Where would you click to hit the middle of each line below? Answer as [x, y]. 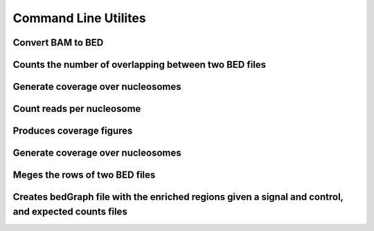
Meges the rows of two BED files [84, 175]
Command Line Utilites [79, 18]
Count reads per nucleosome [77, 109]
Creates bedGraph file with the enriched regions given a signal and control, [178, 197]
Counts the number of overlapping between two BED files [140, 65]
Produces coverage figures [73, 131]
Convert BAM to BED [58, 43]
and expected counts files [70, 211]
